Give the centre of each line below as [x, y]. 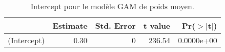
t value [157, 26]
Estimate [70, 26]
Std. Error [115, 26]
